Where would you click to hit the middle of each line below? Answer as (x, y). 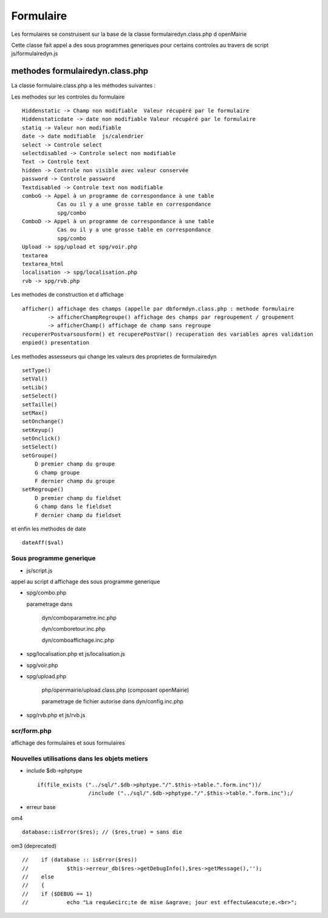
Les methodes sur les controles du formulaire (68, 97)
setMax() (35, 413)
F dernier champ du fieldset (78, 515)
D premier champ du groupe (75, 464)
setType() (36, 370)
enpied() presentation (56, 343)
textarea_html (43, 264)
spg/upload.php (46, 676)
